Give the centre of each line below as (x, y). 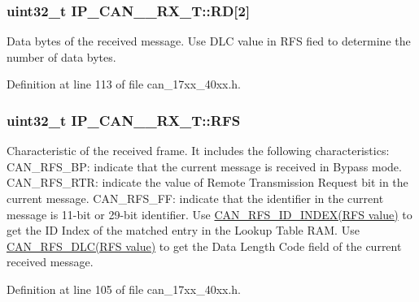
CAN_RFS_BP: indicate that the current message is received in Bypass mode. (204, 166)
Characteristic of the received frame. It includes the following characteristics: (198, 151)
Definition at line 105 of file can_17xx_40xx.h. (124, 289)
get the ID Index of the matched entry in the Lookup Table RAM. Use (183, 230)
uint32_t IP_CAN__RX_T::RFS (124, 120)
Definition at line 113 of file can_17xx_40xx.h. (124, 84)
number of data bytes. (61, 56)
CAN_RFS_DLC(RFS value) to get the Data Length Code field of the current (204, 246)
